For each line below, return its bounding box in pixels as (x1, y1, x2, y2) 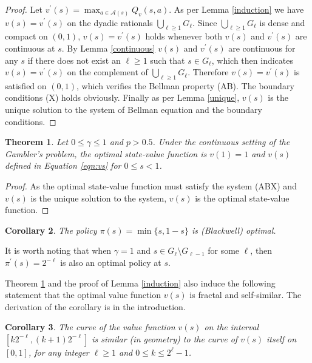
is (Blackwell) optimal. (191, 223, 276, 236)
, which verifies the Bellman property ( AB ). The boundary (76, 79, 294, 92)
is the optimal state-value (195, 191, 290, 204)
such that (150, 53, 185, 66)
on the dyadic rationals (67, 16, 153, 29)
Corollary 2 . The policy (5, 223, 97, 236)
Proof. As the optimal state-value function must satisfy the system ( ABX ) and (5, 180, 297, 192)
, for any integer (28, 345, 89, 358)
